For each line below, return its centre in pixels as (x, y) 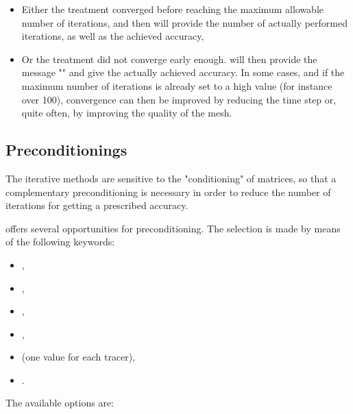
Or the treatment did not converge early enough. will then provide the (169, 59)
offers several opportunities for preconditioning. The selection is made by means (173, 228)
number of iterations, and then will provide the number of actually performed (184, 22)
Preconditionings (66, 150)
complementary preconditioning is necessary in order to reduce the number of (168, 192)
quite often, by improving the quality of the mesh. (127, 113)
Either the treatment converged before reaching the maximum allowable (172, 9)
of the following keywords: (60, 242)
